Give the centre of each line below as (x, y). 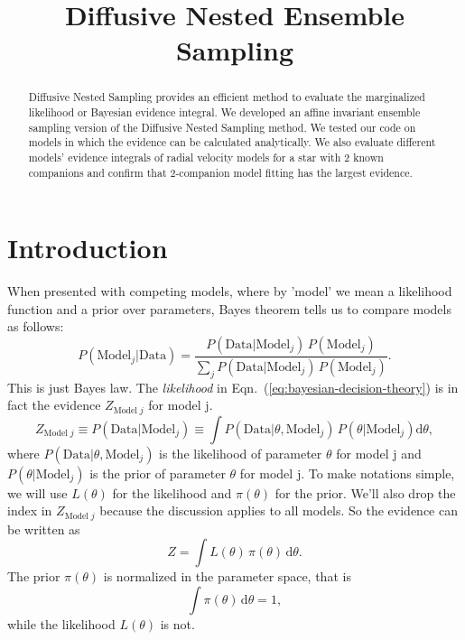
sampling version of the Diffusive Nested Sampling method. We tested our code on (222, 127)
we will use (37, 492)
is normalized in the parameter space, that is (227, 576)
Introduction (88, 248)
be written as (44, 529)
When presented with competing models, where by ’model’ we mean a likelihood (230, 291)
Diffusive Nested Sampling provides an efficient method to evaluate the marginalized (227, 97)
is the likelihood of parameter (241, 453)
